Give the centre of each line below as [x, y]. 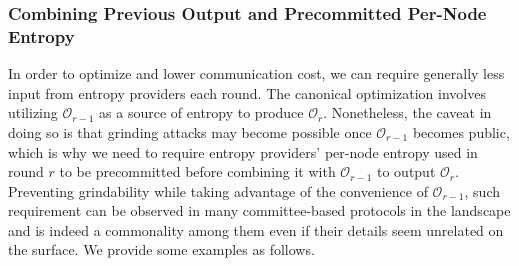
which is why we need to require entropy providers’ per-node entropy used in [243, 151]
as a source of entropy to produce [201, 112]
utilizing [33, 112]
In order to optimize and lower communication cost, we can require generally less [256, 73]
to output [406, 171]
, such [482, 190]
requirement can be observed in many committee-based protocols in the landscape [259, 210]
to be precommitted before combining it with [197, 171]
